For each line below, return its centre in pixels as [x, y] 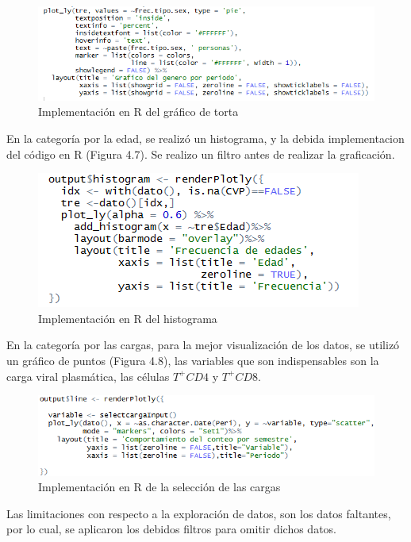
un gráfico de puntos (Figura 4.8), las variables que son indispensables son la [193, 360]
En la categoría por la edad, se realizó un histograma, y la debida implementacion [205, 138]
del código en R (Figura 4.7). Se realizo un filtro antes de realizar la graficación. [201, 154]
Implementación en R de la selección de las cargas [159, 487]
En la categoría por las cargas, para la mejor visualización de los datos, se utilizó [203, 345]
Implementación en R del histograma [128, 318]
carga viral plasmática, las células [88, 376]
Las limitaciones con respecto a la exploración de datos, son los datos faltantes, [199, 513]
